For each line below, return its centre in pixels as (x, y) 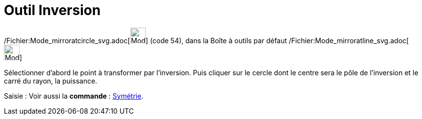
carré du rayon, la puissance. (51, 81)
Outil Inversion (52, 10)
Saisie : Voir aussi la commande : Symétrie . (74, 96)
